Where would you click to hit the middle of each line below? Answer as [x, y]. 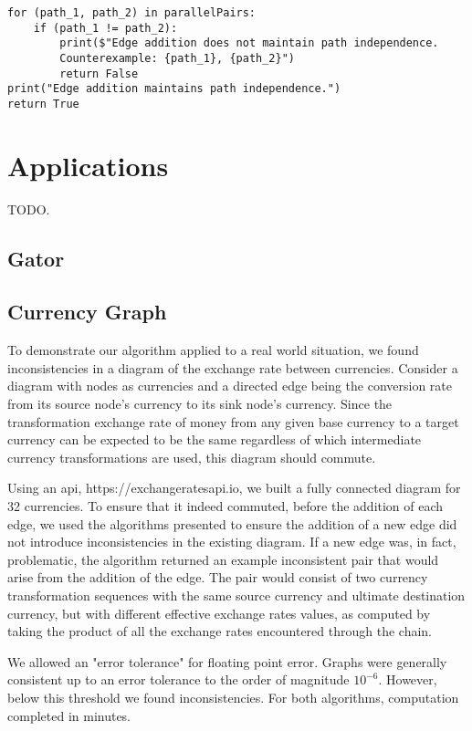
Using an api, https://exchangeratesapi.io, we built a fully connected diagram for [234, 488]
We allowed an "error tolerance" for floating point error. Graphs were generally [227, 661]
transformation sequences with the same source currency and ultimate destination [236, 595]
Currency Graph [87, 312]
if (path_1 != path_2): [105, 28]
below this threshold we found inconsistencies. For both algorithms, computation [233, 697]
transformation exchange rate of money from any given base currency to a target [233, 421]
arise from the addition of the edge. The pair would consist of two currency [218, 577]
